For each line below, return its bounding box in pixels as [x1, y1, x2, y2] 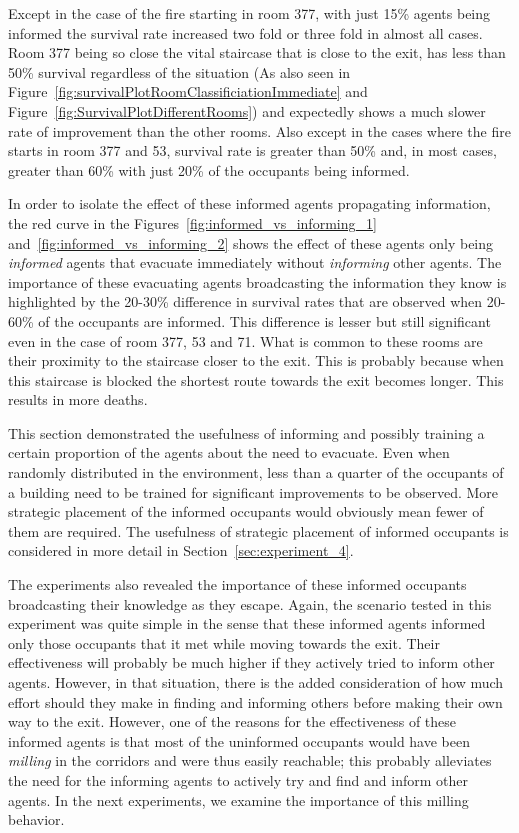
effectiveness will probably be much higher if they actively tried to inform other [8, 652, 495, 673]
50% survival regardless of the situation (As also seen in [8, 61, 351, 82]
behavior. [8, 809, 65, 830]
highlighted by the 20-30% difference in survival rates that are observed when [8, 291, 483, 312]
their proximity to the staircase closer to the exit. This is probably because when [8, 350, 504, 371]
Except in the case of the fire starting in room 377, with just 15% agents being [8, 3, 491, 23]
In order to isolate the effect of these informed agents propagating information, [8, 193, 491, 214]
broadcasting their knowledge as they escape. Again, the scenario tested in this [8, 593, 492, 614]
